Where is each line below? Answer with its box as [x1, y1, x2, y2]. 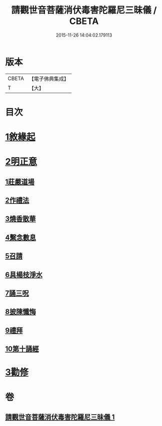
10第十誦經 [5, 345, 39, 353]
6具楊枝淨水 [5, 270, 42, 279]
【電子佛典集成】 [28, 75, 69, 82]
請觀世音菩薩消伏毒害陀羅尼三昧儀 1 [5, 412, 115, 421]
